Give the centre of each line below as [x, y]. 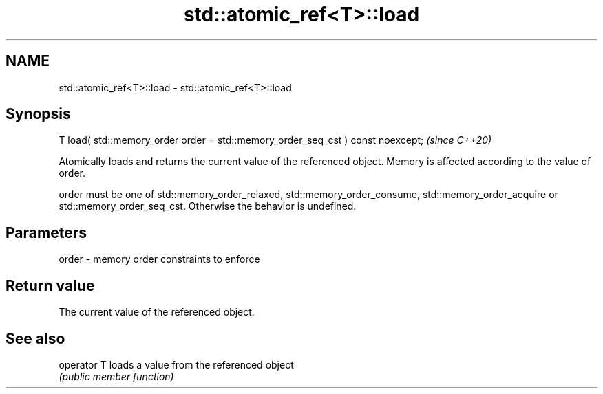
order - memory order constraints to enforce [159, 259]
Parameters [46, 232]
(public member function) [116, 376]
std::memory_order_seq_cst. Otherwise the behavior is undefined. [208, 206]
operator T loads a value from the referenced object [176, 364]
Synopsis [38, 114]
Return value [50, 285]
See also [35, 338]
